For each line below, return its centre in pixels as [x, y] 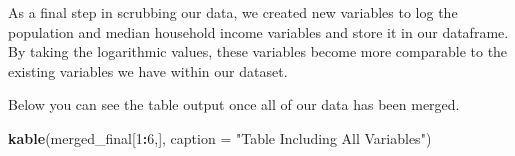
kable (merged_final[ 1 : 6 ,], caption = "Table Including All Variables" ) [220, 137]
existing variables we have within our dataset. [148, 70]
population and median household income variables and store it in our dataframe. [258, 31]
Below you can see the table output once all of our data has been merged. [234, 104]
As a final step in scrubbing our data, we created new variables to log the [233, 12]
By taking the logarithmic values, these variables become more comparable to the [258, 51]
